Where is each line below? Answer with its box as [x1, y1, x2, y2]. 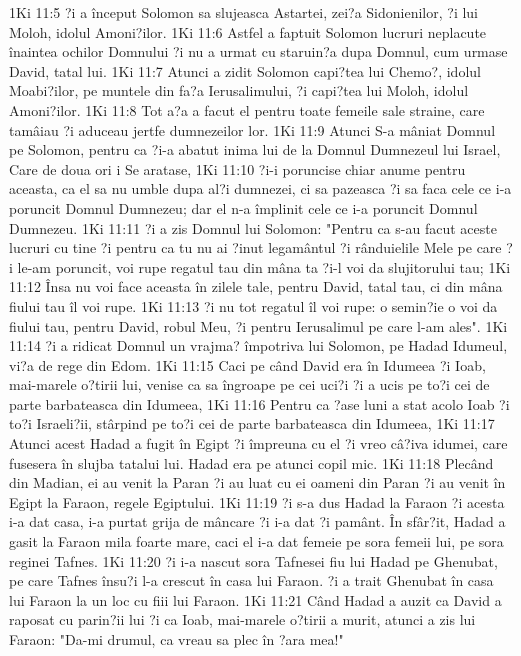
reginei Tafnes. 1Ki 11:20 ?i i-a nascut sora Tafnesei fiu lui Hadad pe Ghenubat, [9, 550, 498, 571]
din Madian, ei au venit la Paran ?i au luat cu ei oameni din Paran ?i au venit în [9, 472, 506, 493]
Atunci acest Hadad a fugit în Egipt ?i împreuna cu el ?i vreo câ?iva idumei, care [9, 433, 508, 454]
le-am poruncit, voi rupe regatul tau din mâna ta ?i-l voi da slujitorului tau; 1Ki [17, 256, 511, 277]
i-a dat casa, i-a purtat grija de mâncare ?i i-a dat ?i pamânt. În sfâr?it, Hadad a [9, 511, 506, 532]
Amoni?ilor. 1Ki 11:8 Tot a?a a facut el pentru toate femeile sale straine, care [9, 99, 485, 120]
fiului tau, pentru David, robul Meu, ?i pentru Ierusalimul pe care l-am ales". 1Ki [9, 315, 508, 336]
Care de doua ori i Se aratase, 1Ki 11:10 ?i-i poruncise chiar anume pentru [9, 158, 466, 179]
